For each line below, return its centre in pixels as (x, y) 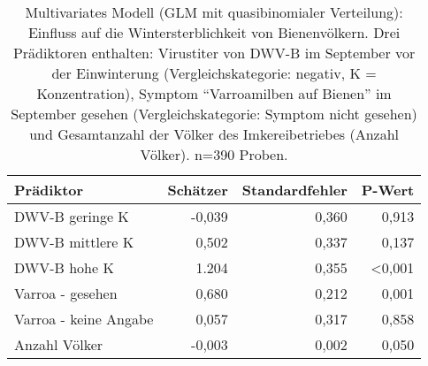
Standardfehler (294, 190)
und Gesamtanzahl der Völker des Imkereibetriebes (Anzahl (214, 134)
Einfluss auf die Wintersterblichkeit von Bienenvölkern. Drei (214, 32)
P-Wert (388, 190)
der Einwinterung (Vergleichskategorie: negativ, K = (214, 73)
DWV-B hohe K (64, 267)
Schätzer (198, 190)
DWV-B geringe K (72, 216)
